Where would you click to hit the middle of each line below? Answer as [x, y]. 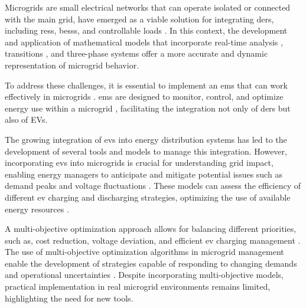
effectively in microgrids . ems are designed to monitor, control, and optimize [144, 96]
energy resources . [37, 209]
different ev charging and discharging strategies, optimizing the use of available [148, 197]
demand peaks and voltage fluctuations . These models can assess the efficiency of [153, 186]
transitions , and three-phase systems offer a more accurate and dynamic [136, 53]
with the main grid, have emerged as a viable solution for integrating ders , [139, 19]
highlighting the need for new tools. [69, 298]
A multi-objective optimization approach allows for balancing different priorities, [151, 229]
